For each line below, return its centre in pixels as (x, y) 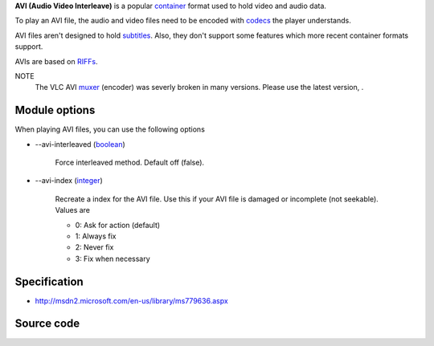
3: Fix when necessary (113, 258)
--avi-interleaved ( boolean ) (80, 144)
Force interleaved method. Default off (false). (130, 163)
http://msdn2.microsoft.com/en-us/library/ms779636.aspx (131, 300)
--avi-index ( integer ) (69, 181)
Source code (47, 324)
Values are (73, 210)
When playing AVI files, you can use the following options (110, 129)
